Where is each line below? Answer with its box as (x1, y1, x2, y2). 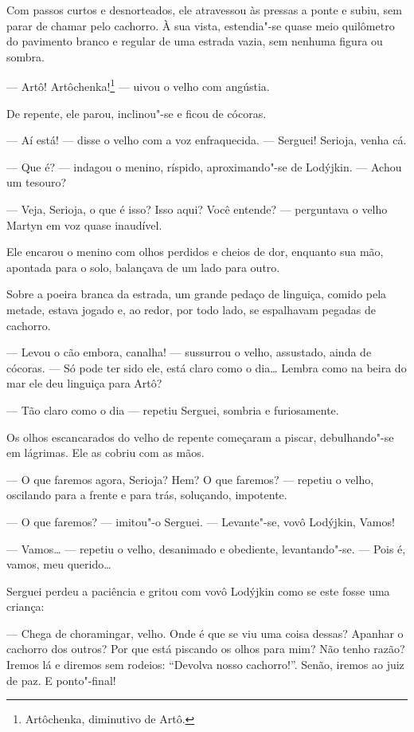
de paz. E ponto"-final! (6, 671, 116, 688)
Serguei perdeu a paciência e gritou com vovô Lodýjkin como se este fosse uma (6, 582, 390, 599)
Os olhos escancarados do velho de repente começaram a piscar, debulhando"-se (6, 428, 394, 445)
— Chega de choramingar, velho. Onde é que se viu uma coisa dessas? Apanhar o (6, 624, 404, 641)
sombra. (6, 48, 45, 65)
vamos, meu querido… (6, 556, 111, 573)
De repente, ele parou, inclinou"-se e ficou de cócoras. (6, 104, 267, 121)
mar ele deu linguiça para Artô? (6, 375, 162, 392)
